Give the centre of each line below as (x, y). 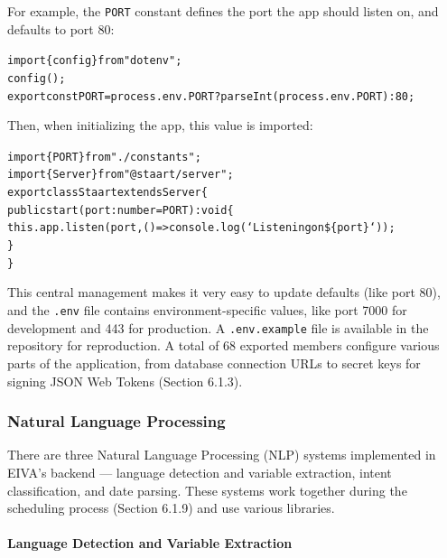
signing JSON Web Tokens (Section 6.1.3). (125, 381)
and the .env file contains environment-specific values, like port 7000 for (207, 310)
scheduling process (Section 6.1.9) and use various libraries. (171, 508)
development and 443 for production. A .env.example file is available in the (218, 327)
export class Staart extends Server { (107, 193)
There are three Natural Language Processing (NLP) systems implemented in (222, 455)
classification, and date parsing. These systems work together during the (207, 490)
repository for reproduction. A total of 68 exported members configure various (223, 345)
